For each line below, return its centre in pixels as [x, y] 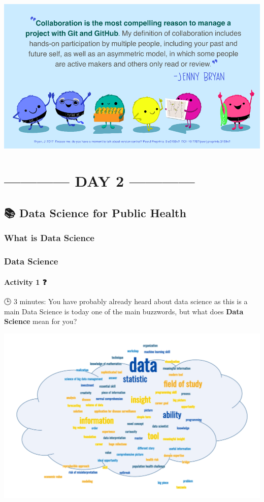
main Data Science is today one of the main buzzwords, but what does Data [124, 311]
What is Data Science [49, 238]
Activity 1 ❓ [25, 282]
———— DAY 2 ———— [100, 180]
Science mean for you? [41, 321]
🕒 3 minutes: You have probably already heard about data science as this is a [126, 301]
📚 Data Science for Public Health [95, 213]
